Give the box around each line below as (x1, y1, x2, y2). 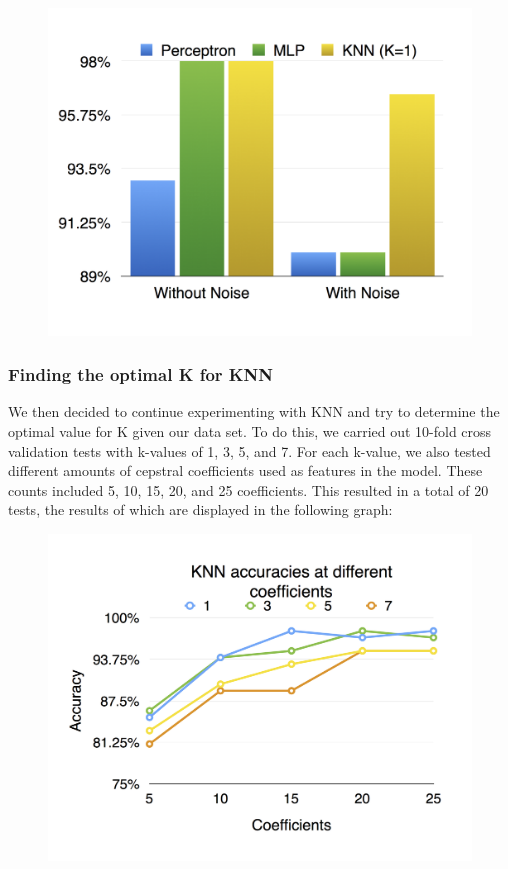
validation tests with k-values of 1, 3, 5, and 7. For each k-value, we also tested (8, 440, 491, 461)
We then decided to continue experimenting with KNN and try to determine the (8, 401, 500, 422)
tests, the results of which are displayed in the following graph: (8, 499, 393, 520)
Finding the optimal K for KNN (8, 362, 274, 387)
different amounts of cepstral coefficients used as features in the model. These (8, 460, 483, 481)
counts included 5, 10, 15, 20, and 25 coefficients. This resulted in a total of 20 (8, 479, 489, 500)
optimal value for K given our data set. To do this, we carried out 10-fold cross (8, 420, 492, 441)
